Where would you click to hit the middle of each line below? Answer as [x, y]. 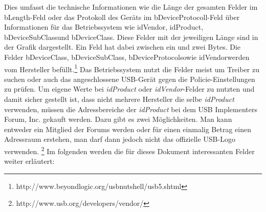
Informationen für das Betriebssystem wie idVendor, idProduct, [104, 27]
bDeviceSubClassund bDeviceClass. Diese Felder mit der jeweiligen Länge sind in [131, 37]
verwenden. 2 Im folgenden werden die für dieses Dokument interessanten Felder [129, 150]
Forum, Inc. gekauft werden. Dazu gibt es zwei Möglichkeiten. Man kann [118, 119]
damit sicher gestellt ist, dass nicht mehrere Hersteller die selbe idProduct [119, 99]
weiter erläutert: [29, 161]
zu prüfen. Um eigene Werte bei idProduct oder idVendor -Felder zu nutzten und [129, 89]
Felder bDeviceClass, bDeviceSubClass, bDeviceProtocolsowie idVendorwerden [127, 57]
